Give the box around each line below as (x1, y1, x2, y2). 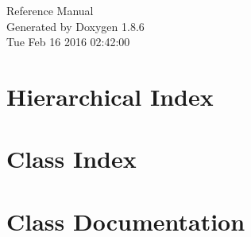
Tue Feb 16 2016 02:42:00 (6, 33, 130, 50)
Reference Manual (6, 2, 94, 18)
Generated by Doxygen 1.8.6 (6, 17, 145, 34)
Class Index (6, 142, 137, 175)
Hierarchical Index (6, 80, 214, 112)
